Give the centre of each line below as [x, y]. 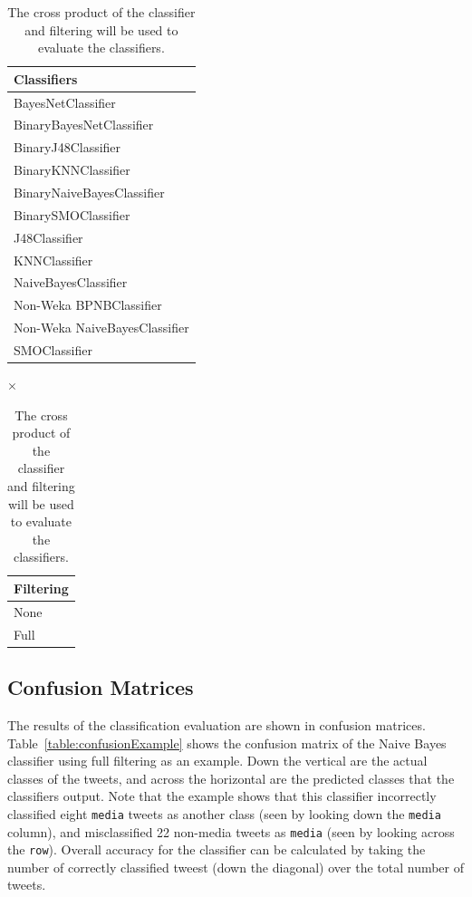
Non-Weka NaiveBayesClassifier [101, 328]
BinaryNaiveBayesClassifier [89, 192]
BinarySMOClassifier [72, 214]
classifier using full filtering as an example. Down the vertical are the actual [217, 761]
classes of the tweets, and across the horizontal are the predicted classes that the [231, 778]
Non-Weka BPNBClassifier [88, 305]
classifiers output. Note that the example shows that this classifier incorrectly [222, 796]
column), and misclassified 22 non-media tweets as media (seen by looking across [231, 831]
